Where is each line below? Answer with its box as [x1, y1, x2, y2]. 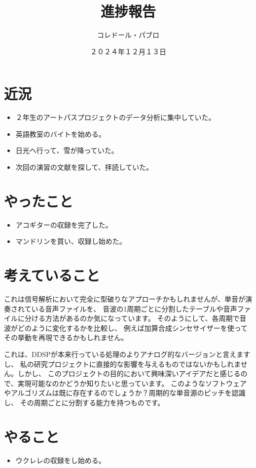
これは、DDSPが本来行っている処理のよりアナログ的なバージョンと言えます [4, 349, 251, 359]
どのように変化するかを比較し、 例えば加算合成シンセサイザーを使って [17, 322, 248, 333]
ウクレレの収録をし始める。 [15, 455, 106, 465]
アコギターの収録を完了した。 [15, 219, 112, 230]
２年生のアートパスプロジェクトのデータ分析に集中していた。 [15, 112, 216, 122]
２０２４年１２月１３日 [90, 46, 166, 56]
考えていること [4, 265, 100, 285]
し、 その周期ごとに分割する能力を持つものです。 [4, 397, 165, 407]
